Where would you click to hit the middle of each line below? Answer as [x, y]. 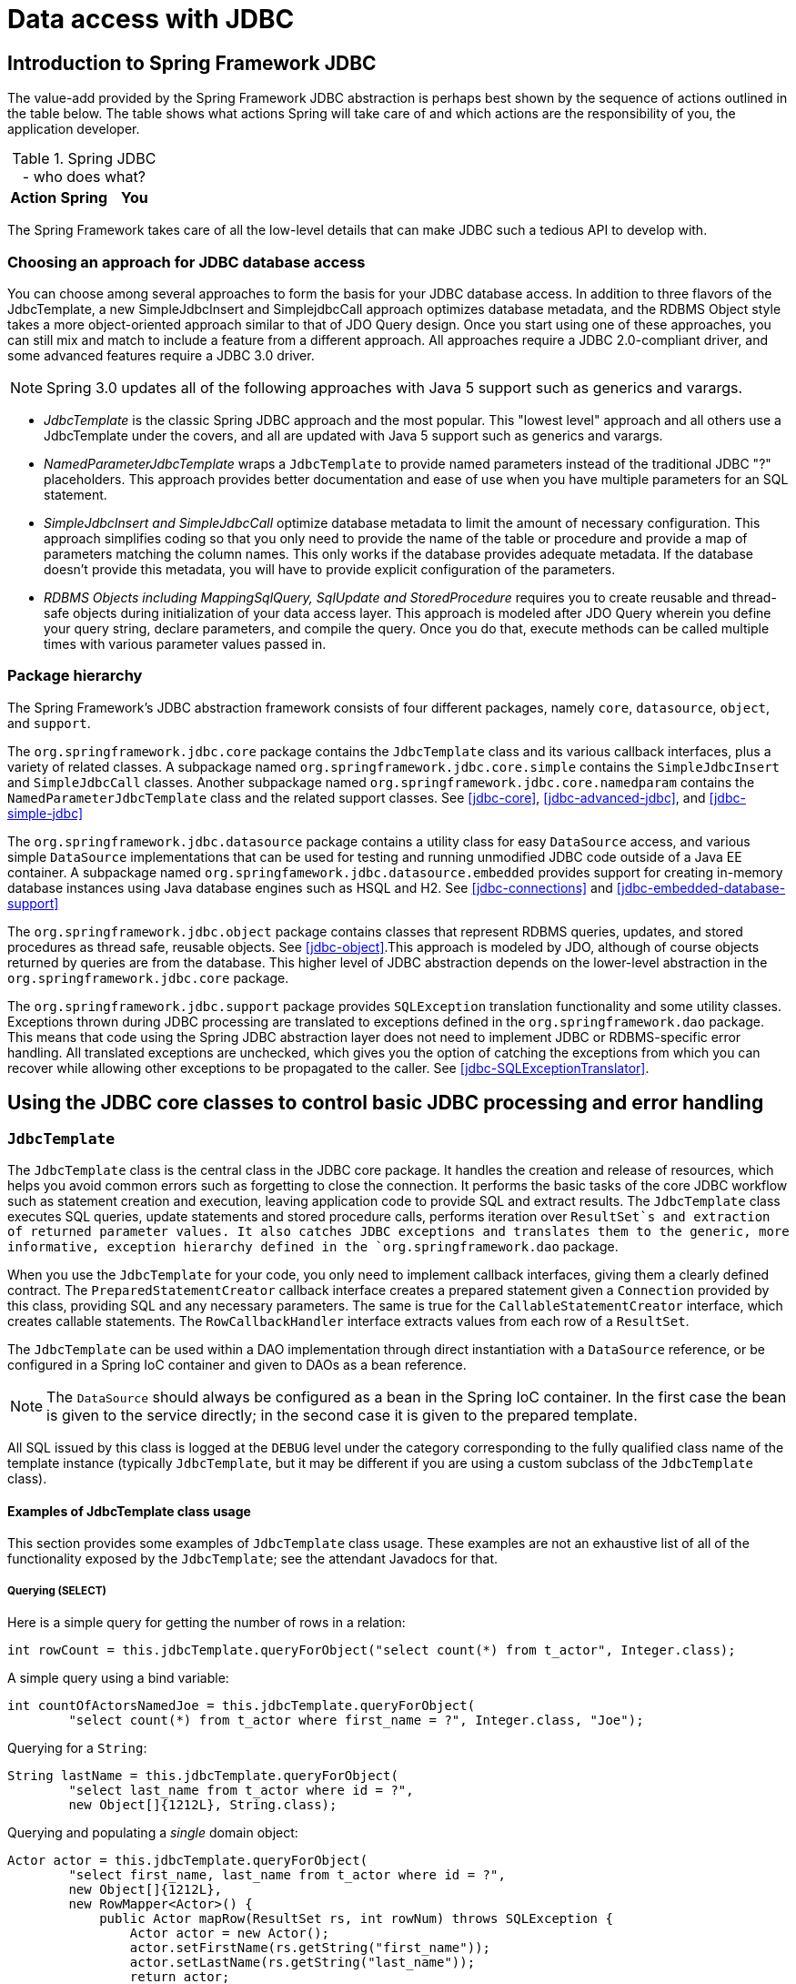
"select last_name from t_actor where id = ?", [241, 1790]
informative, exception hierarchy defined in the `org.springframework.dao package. [313, 1246]
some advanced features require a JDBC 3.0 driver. [161, 355]
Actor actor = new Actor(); [230, 1933]
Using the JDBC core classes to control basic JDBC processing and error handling [386, 1103]
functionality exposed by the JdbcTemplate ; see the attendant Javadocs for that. [253, 1559]
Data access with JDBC [151, 19]
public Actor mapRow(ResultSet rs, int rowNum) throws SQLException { [356, 1918]
